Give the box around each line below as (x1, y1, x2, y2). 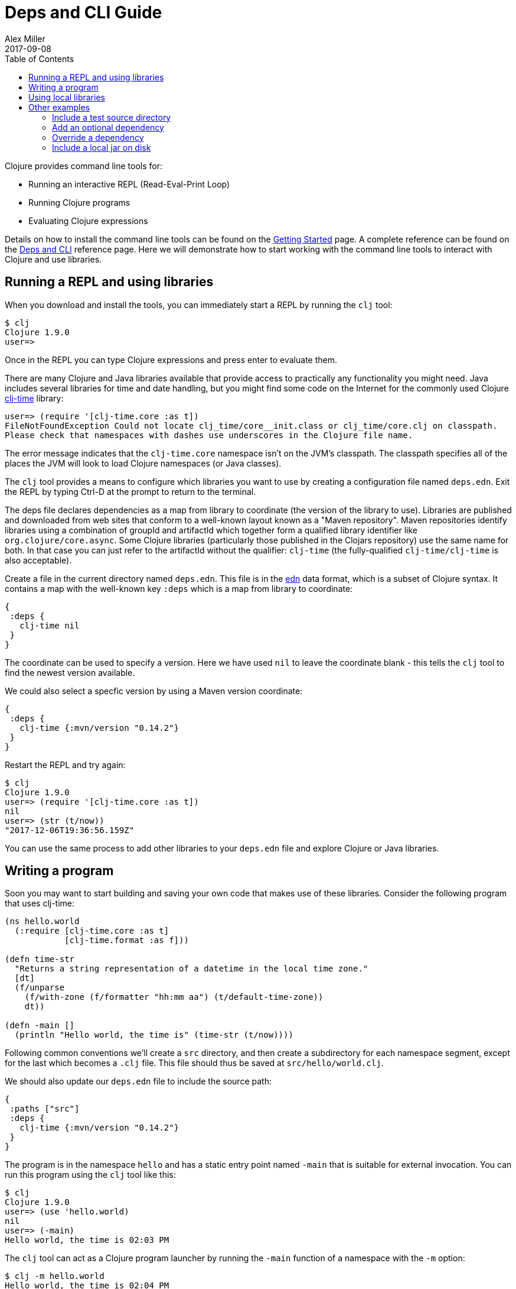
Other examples (28, 102, 90, 112)
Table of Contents (5, 53, 74, 64)
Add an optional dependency (52, 122, 164, 132)
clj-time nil (19, 620, 80, 630)
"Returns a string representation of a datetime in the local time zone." (14, 964, 368, 974)
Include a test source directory (52, 112, 171, 122)
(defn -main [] (5, 1021, 75, 1031)
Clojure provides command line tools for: (5, 160, 163, 171)
